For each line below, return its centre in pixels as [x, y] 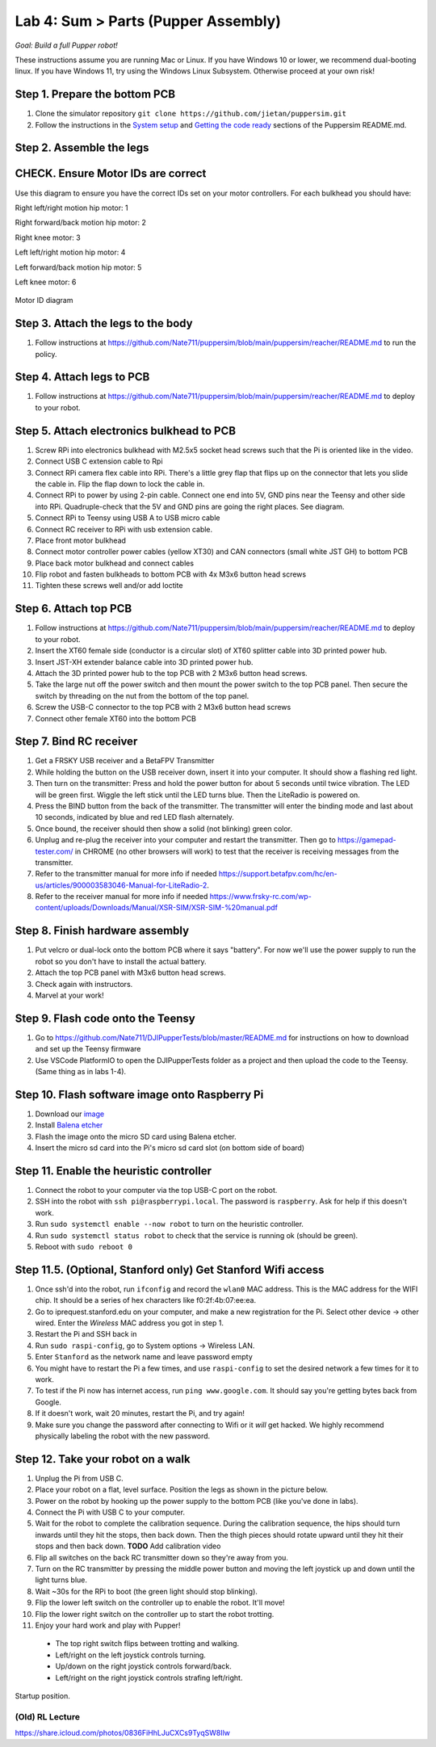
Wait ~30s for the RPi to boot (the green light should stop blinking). [147, 1591]
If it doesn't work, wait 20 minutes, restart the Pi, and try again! [140, 1413]
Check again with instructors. [84, 984]
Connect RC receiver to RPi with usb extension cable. [124, 529]
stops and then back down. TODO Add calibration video [128, 1546]
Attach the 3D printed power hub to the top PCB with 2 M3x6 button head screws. [172, 673]
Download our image [70, 1114]
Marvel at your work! [69, 995]
